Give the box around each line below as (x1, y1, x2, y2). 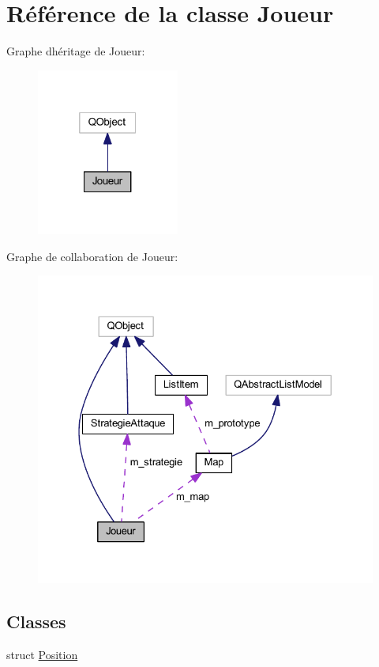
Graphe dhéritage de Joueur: (6, 43, 145, 59)
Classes (6, 608, 66, 633)
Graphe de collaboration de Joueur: (6, 248, 178, 264)
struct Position (6, 646, 78, 662)
